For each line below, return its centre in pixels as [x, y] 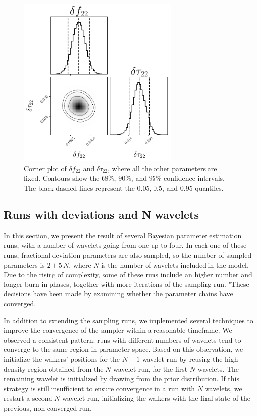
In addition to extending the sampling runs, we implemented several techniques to [128, 320]
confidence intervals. [194, 178]
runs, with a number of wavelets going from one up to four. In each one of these [125, 245]
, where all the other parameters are [162, 168]
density [15, 369]
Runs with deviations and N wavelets [101, 215]
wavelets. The [218, 369]
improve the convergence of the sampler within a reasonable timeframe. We [118, 330]
